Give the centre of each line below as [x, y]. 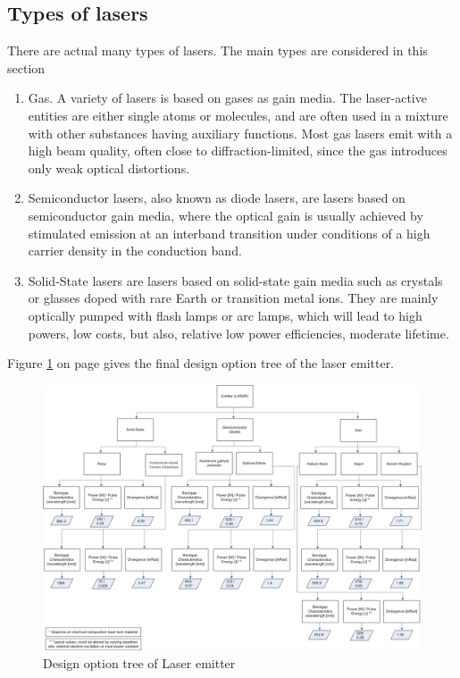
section [26, 67]
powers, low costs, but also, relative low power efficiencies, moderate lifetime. [238, 333]
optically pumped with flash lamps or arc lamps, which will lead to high [225, 315]
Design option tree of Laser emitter [139, 662]
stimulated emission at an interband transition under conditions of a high [229, 233]
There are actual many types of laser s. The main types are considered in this [217, 50]
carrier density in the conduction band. [135, 251]
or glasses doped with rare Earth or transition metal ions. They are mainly [233, 298]
